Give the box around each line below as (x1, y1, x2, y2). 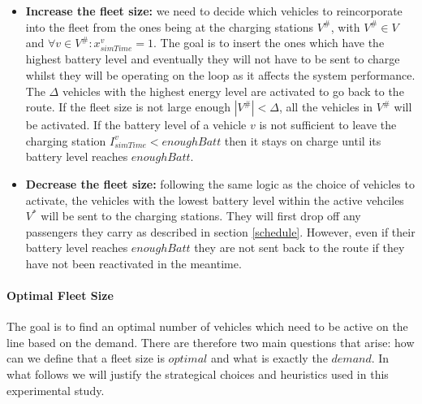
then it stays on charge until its (224, 132, 381, 149)
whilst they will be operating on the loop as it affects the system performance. (25, 66, 416, 83)
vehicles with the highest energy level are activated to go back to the (62, 82, 404, 99)
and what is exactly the (210, 350, 328, 367)
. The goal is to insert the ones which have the (153, 34, 385, 51)
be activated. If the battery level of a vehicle (25, 116, 247, 133)
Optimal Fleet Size (6, 287, 114, 304)
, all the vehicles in (278, 98, 373, 115)
